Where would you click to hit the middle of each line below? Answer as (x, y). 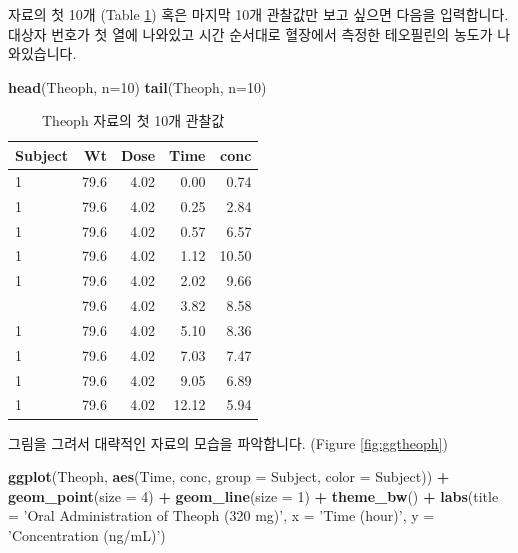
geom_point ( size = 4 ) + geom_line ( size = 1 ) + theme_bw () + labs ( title (253, 495)
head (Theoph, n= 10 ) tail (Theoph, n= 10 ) (137, 86)
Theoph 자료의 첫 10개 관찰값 (133, 120)
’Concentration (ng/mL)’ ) (87, 534)
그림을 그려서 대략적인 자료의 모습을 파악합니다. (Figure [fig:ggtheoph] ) (228, 442)
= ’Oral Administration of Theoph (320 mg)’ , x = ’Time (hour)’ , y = (221, 515)
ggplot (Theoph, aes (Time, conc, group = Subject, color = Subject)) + (229, 476)
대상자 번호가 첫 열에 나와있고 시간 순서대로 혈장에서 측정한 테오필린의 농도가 (250, 33)
